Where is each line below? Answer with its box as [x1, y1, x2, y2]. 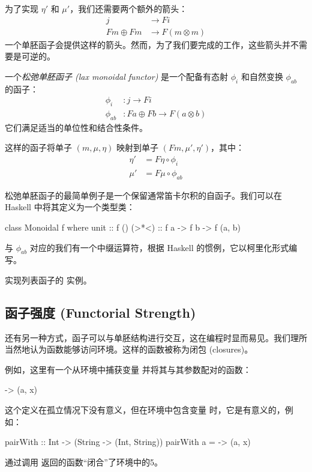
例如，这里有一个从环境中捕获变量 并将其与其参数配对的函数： [5, 363, 251, 375]
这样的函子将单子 [5, 141, 72, 154]
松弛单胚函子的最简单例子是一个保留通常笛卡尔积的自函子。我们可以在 [5, 189, 282, 201]
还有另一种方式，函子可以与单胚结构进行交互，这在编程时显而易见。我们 [5, 331, 290, 343]
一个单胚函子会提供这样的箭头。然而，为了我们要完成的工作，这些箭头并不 [5, 38, 299, 50]
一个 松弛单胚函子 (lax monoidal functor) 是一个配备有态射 [5, 70, 229, 82]
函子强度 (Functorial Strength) [5, 303, 196, 321]
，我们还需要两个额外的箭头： [70, 2, 188, 14]
